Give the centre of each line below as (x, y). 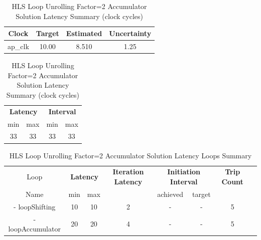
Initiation (184, 172)
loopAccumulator (34, 229)
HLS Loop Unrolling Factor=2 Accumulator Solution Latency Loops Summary (130, 155)
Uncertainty (130, 33)
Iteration (128, 172)
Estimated (84, 33)
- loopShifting (35, 206)
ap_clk (18, 46)
